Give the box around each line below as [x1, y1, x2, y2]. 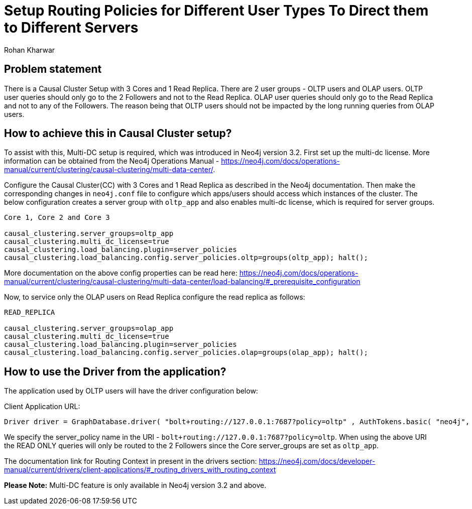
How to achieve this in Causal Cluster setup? [4, 127, 232, 140]
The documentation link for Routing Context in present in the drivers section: [4, 457, 257, 466]
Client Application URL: [4, 402, 80, 411]
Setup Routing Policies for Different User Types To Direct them [4, 2, 429, 19]
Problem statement [4, 63, 102, 76]
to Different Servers [4, 19, 139, 36]
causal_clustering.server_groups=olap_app [4, 324, 174, 333]
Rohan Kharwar [4, 45, 55, 54]
